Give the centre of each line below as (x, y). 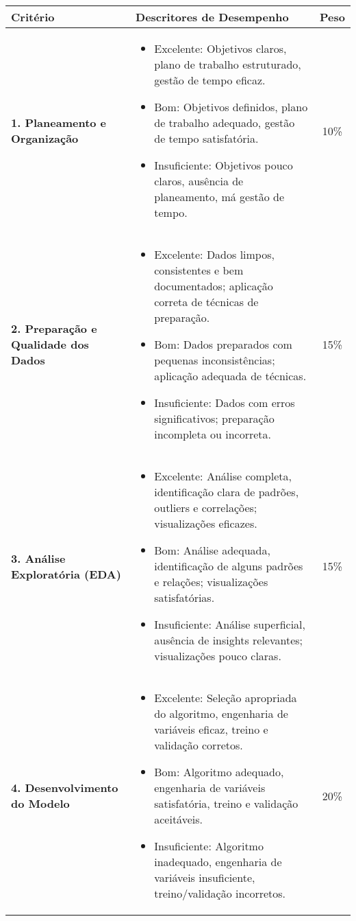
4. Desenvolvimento (65, 788)
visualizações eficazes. (206, 523)
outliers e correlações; (206, 508)
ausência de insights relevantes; (229, 640)
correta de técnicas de (206, 302)
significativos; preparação (214, 418)
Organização (45, 138)
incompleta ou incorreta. (213, 434)
